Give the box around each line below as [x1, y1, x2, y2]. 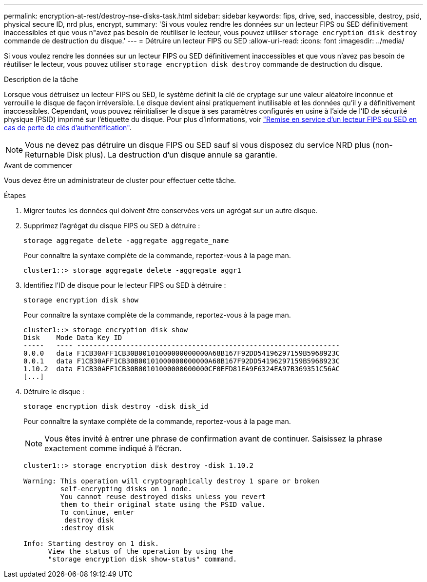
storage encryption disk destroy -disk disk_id [23, 402, 209, 410]
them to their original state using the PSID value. [60, 501, 266, 508]
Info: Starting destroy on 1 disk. [23, 540, 159, 547]
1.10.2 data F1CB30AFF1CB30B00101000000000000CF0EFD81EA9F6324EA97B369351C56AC [23, 365, 340, 373]
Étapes [4, 191, 26, 200]
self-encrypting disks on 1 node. [60, 485, 192, 493]
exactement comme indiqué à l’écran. [44, 443, 182, 453]
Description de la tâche [4, 75, 78, 83]
